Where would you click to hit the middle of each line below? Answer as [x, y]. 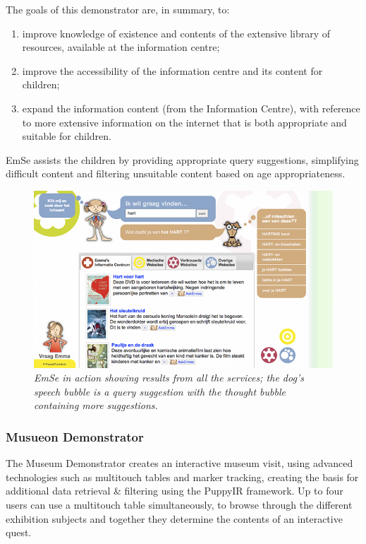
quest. [19, 532]
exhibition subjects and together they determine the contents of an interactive [174, 518]
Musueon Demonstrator [75, 436]
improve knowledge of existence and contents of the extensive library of [176, 33]
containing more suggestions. [96, 405]
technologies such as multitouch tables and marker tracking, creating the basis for [182, 477]
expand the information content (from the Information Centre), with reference [191, 108]
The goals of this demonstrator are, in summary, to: [118, 9]
